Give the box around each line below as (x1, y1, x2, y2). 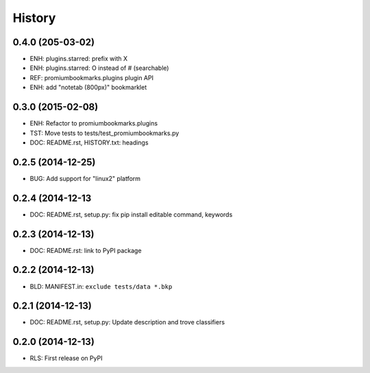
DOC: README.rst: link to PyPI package (29, 246, 142, 254)
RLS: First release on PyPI (29, 354, 103, 363)
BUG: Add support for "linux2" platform (29, 174, 140, 182)
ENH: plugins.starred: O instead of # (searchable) (29, 64, 169, 72)
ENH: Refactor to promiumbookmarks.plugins (29, 119, 158, 128)
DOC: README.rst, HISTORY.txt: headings (29, 138, 149, 147)
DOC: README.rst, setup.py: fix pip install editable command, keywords (29, 210, 233, 219)
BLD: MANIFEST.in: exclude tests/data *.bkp (29, 282, 173, 291)
